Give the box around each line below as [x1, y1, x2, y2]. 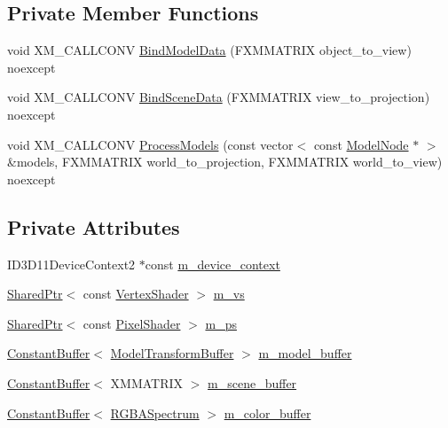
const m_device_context [145, 254, 280, 273]
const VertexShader [83, 284, 189, 303]
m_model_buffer [258, 344, 352, 362]
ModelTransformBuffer [110, 344, 234, 362]
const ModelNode [313, 135, 409, 153]
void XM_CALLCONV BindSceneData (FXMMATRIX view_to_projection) [7, 88, 430, 106]
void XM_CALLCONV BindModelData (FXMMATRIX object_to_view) [7, 41, 412, 59]
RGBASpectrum [110, 403, 200, 422]
